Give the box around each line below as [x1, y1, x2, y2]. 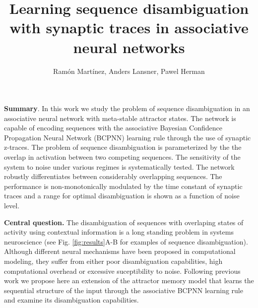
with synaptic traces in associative [9, 17, 249, 38]
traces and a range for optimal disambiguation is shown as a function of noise [4, 190, 240, 201]
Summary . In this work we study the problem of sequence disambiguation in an [4, 103, 250, 114]
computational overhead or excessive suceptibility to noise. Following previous [4, 265, 241, 276]
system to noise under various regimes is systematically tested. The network [4, 161, 235, 172]
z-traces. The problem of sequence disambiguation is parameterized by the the [4, 142, 242, 152]
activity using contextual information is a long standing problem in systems [4, 227, 234, 237]
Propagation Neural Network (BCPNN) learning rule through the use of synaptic [4, 132, 251, 142]
